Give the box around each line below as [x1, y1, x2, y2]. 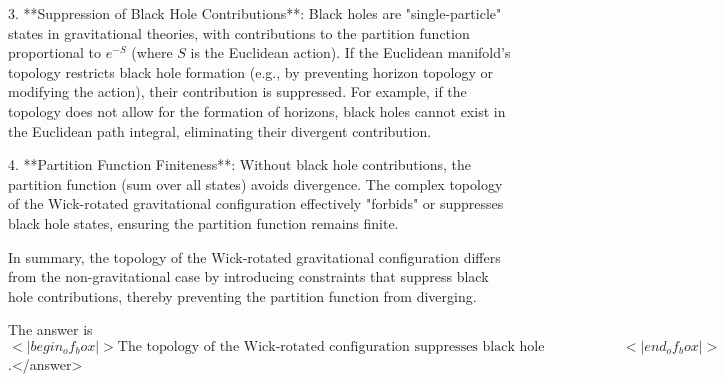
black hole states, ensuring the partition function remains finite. [8, 212, 399, 233]
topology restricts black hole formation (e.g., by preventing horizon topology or [8, 61, 493, 82]
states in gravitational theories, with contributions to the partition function [8, 22, 470, 43]
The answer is [8, 319, 93, 340]
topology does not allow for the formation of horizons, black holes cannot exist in [8, 100, 506, 121]
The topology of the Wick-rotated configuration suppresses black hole [117, 339, 545, 354]
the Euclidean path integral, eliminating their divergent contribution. [8, 120, 432, 141]
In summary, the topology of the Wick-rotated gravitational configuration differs [8, 246, 501, 267]
